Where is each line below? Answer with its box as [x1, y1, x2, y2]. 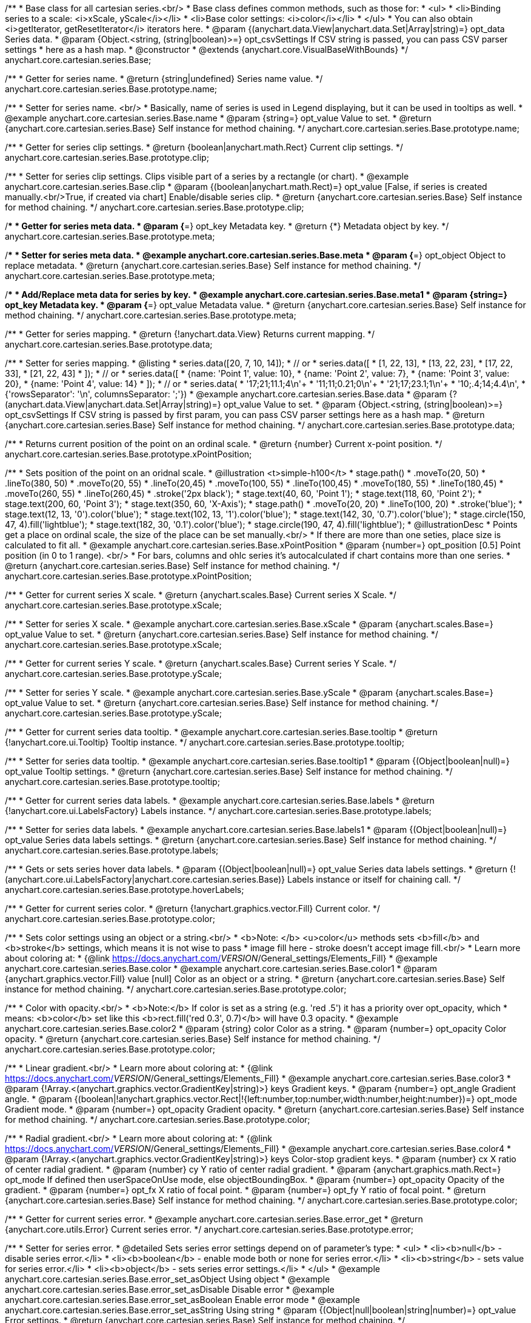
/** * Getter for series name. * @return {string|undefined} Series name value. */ [5, 73, 323, 84]
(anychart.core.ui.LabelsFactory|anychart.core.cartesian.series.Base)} [5, 874, 286, 884]
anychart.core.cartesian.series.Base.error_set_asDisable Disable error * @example [5, 1284, 335, 1294]
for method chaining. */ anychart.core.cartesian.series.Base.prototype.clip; [5, 202, 304, 212]
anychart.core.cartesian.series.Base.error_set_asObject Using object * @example [5, 1274, 330, 1284]
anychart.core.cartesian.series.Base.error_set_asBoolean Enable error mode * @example [5, 1294, 360, 1305]
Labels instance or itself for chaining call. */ [287, 874, 461, 884]
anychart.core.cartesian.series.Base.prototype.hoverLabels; [5, 884, 244, 895]
